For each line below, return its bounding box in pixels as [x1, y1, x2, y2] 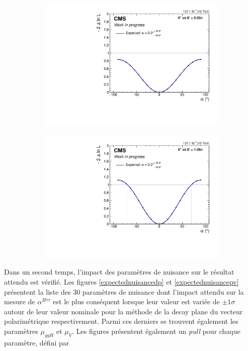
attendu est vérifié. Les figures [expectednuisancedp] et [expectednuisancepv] [4, 277, 239, 287]
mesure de [4, 296, 35, 307]
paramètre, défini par [4, 337, 69, 347]
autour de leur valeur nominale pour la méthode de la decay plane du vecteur [4, 306, 243, 316]
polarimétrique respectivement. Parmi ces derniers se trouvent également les [4, 316, 238, 326]
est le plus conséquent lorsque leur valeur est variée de [53, 296, 220, 307]
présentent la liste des [4, 286, 71, 297]
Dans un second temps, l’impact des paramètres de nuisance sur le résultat [4, 267, 234, 277]
